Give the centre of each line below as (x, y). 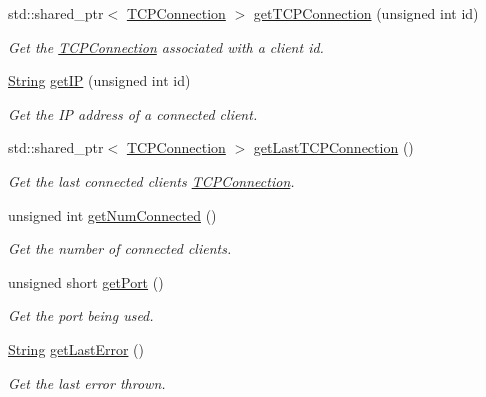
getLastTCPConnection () (333, 147)
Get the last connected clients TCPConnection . (151, 180)
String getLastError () (76, 348)
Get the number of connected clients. (120, 248)
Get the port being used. (81, 315)
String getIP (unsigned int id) (99, 80)
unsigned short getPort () (86, 281)
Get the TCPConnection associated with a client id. (166, 46)
